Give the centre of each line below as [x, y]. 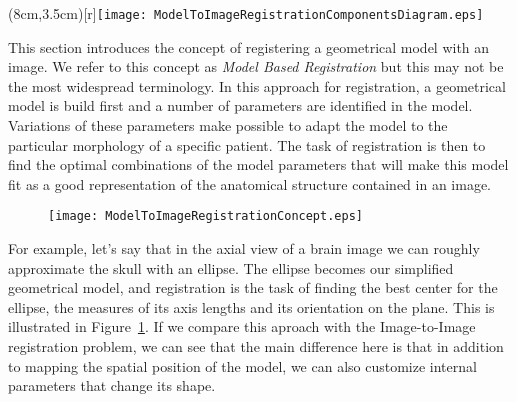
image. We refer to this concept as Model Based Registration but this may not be [256, 66]
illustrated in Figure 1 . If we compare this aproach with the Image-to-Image [242, 326]
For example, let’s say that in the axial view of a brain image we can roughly [244, 248]
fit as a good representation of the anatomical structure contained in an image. [249, 183]
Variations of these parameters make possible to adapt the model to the [228, 125]
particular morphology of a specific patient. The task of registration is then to [247, 144]
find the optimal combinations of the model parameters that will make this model [258, 164]
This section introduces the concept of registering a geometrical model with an [249, 46]
